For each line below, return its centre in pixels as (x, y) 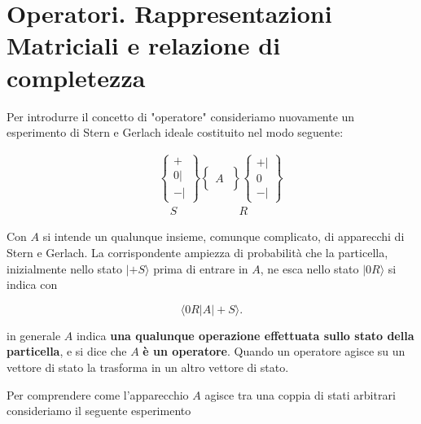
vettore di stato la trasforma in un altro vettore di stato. (148, 367)
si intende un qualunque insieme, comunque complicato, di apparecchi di (224, 236)
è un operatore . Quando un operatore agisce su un (274, 351)
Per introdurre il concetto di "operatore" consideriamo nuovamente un (181, 116)
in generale (34, 335)
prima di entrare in (201, 268)
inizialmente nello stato (65, 268)
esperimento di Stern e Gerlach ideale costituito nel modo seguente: (175, 132)
